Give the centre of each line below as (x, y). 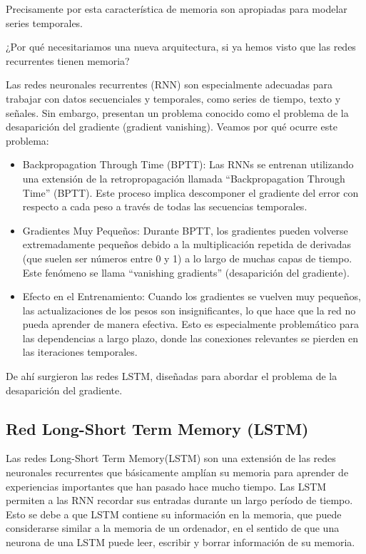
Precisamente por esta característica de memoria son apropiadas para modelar (177, 9)
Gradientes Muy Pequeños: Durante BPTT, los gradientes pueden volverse (185, 230)
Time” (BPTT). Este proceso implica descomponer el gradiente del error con (190, 192)
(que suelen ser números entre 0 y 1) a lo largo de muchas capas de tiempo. (187, 258)
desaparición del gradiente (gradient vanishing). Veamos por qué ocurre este (172, 127)
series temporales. (45, 22)
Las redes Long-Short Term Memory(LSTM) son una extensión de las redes (171, 458)
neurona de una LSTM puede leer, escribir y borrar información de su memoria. (181, 542)
